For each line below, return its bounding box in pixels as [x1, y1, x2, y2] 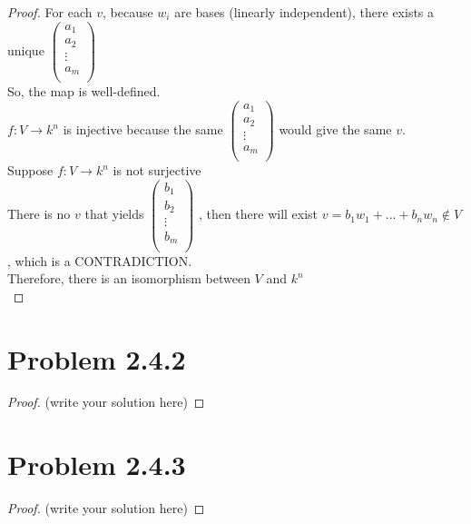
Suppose [7, 161, 54, 180]
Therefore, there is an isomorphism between [7, 269, 250, 288]
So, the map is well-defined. [7, 82, 161, 101]
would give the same [279, 120, 392, 139]
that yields [84, 204, 144, 223]
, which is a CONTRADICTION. [7, 251, 192, 270]
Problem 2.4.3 [7, 446, 186, 483]
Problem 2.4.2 [7, 340, 186, 377]
